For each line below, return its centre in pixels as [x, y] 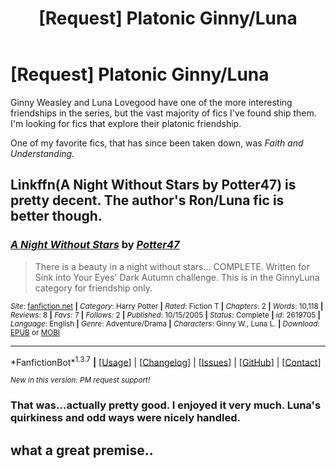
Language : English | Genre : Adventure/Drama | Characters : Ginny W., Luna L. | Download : [165, 323]
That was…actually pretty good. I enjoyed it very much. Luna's [166, 405]
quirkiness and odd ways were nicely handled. [126, 418]
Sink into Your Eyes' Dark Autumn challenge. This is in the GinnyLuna [177, 277]
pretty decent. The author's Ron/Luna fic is [147, 200]
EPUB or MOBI [35, 332]
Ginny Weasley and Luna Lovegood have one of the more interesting [151, 102]
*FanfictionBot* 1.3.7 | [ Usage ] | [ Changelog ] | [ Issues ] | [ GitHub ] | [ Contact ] [166, 361]
